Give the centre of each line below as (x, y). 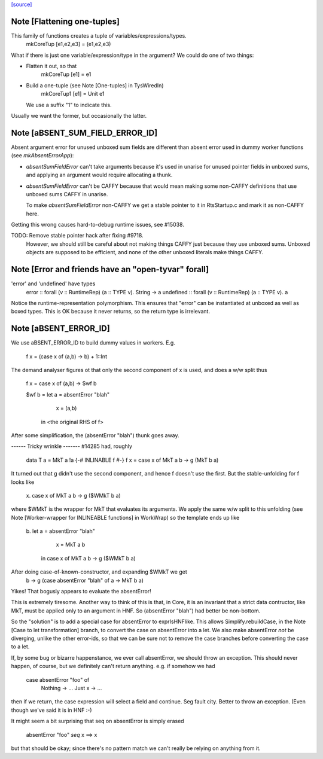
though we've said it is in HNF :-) (51, 710)
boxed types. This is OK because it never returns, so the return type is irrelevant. (111, 312)
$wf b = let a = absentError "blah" (68, 394)
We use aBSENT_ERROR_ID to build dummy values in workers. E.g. (93, 343)
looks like (23, 482)
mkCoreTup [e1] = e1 (66, 74)
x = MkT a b (71, 545)
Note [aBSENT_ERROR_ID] (60, 329)
